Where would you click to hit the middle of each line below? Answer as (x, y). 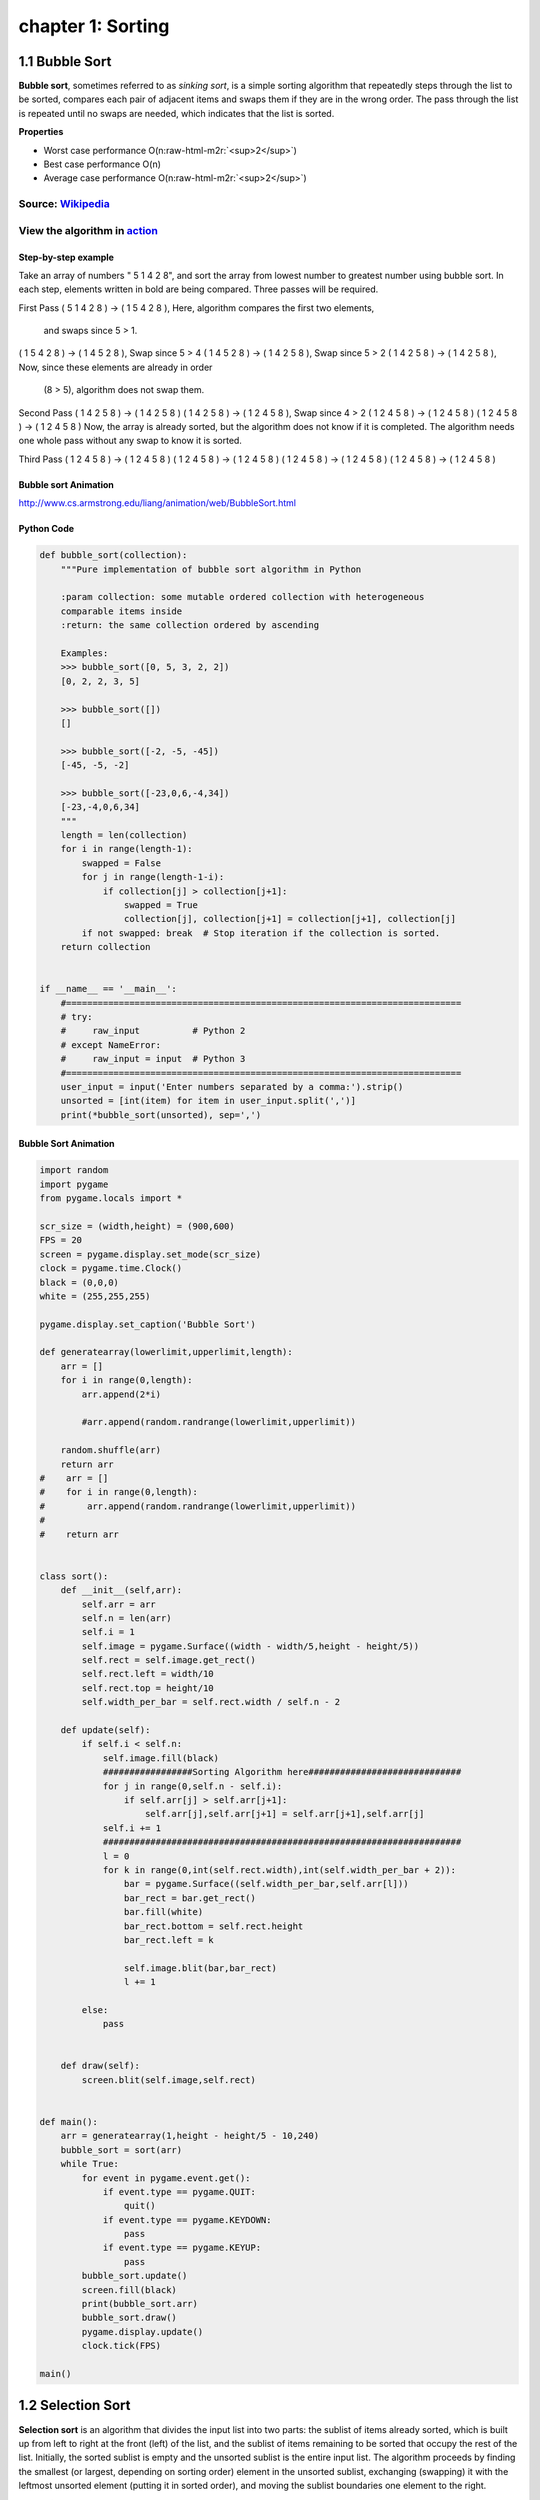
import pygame (74, 1184)
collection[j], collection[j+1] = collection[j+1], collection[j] (290, 919)
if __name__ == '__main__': (108, 989)
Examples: (84, 653)
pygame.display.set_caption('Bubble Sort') (148, 1324)
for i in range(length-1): (127, 849)
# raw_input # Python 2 (153, 1031)
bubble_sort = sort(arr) (121, 2149)
